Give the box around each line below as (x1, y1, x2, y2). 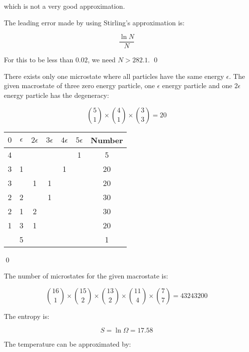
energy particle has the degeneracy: (4, 90, 109, 100)
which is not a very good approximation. (4, 1, 125, 11)
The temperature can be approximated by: (4, 339, 131, 349)
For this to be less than (4, 55, 74, 65)
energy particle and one (162, 80, 232, 91)
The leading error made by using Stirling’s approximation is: (4, 17, 185, 27)
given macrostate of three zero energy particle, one (4, 80, 155, 91)
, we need (87, 55, 116, 65)
